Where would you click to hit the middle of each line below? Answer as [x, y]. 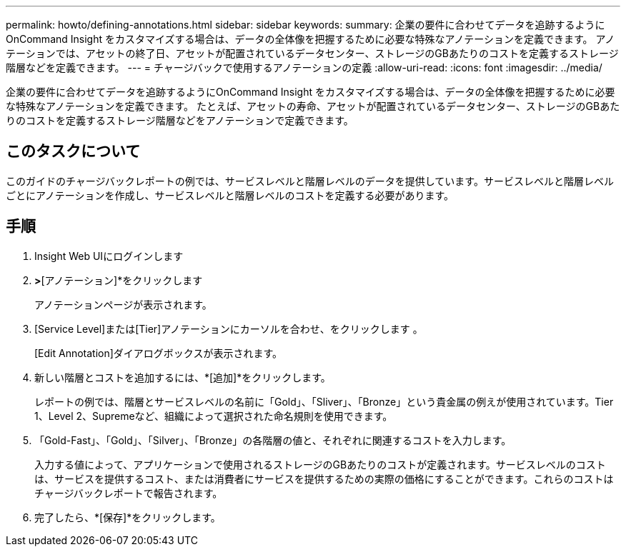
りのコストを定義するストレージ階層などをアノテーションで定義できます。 [180, 120]
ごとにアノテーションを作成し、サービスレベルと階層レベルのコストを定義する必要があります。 [230, 195]
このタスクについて [73, 151]
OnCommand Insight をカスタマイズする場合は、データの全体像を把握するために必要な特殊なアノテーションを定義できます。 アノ [310, 39]
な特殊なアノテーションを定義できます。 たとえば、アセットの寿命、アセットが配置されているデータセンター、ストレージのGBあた [313, 106]
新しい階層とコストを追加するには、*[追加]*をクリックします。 [183, 377]
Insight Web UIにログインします [109, 256]
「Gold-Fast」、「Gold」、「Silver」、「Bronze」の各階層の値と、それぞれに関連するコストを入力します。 [273, 440]
